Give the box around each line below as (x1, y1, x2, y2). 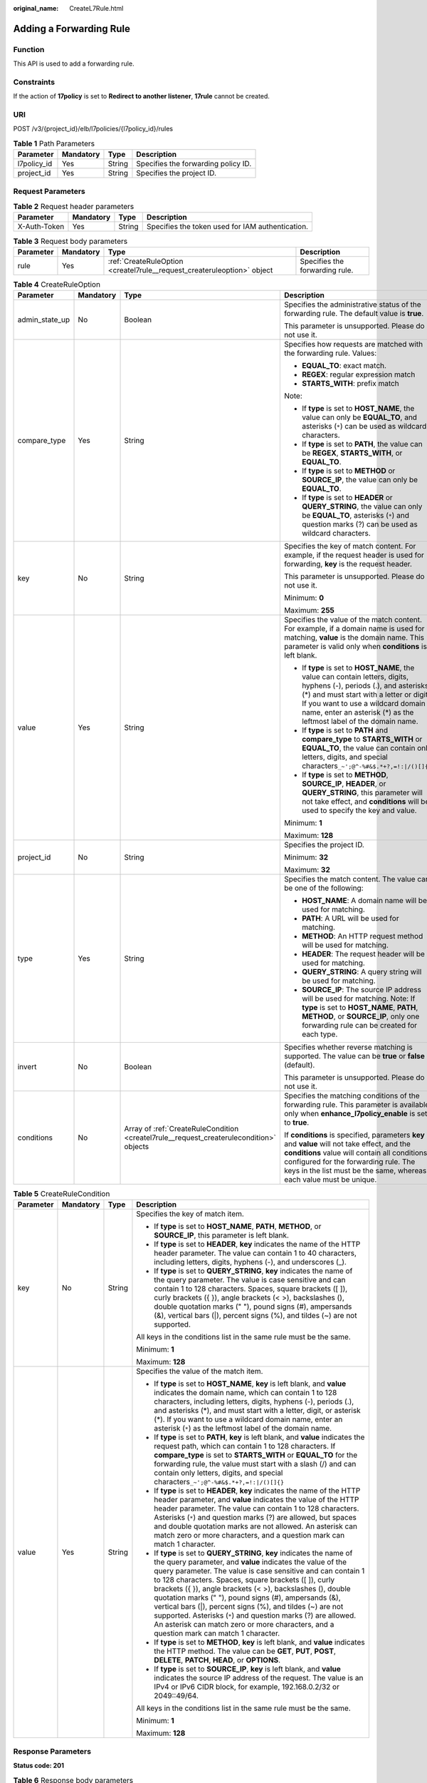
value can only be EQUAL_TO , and (301, 412, 418, 422)
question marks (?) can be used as (301, 519, 418, 529)
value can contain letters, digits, (301, 672, 409, 682)
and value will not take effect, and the (283, 1139, 411, 1149)
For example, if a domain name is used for (283, 624, 425, 634)
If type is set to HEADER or (301, 493, 393, 503)
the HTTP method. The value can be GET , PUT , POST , (154, 1646, 336, 1656)
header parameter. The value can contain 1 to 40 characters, (154, 1248, 357, 1258)
